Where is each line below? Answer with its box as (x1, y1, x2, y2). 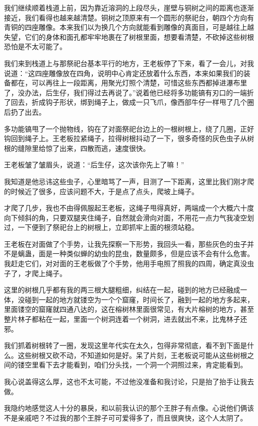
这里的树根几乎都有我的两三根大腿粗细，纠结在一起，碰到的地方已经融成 (4, 284, 240, 295)
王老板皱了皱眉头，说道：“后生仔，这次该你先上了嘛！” (4, 159, 185, 170)
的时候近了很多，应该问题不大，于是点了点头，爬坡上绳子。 (4, 186, 198, 196)
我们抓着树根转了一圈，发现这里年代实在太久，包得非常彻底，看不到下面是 (4, 340, 247, 351)
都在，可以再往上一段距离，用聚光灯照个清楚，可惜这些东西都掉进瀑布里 (10, 77, 247, 88)
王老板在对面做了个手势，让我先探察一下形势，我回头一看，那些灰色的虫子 (4, 238, 247, 249)
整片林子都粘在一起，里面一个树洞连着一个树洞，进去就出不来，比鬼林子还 (4, 314, 247, 324)
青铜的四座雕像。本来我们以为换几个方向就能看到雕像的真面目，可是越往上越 (4, 22, 254, 32)
